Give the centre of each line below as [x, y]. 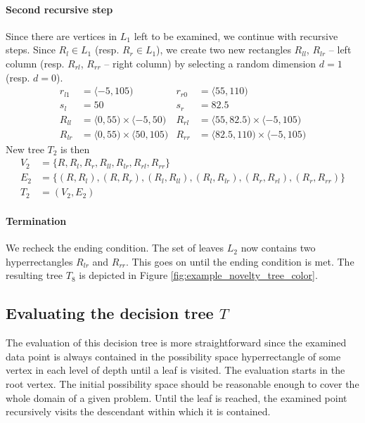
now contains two [278, 248]
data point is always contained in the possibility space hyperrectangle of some [173, 356]
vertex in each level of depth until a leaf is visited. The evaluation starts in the [175, 370]
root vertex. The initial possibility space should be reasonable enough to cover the [182, 384]
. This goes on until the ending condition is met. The [240, 261]
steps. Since [31, 50]
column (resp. [35, 63]
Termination [36, 221]
